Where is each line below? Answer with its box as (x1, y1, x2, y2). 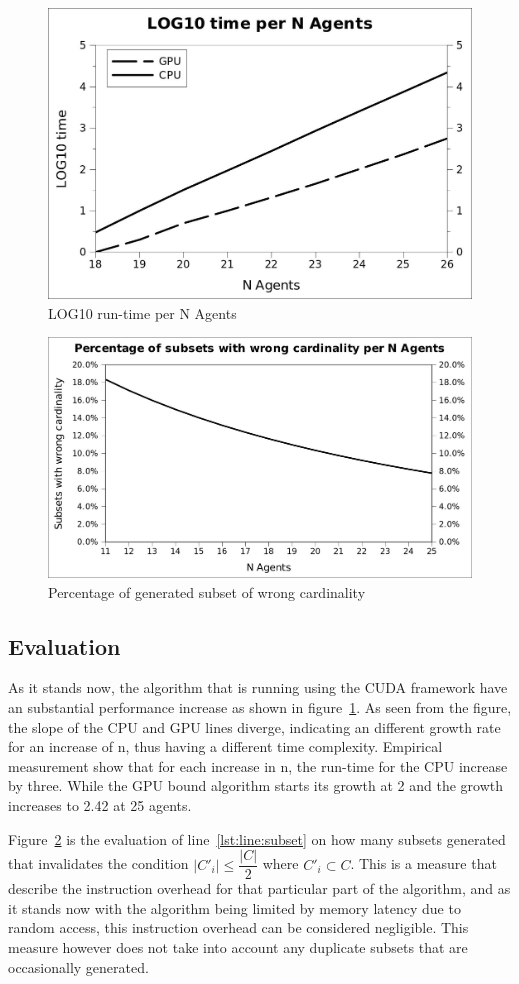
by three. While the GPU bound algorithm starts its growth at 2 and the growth (8, 775, 504, 796)
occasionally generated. (8, 956, 149, 977)
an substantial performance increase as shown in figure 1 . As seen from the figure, (8, 697, 512, 718)
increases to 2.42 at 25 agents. (8, 795, 192, 816)
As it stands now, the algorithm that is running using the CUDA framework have (8, 677, 508, 698)
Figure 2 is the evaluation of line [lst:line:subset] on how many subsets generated (8, 828, 506, 849)
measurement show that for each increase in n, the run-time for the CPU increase (8, 755, 508, 776)
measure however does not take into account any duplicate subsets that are (8, 937, 468, 958)
